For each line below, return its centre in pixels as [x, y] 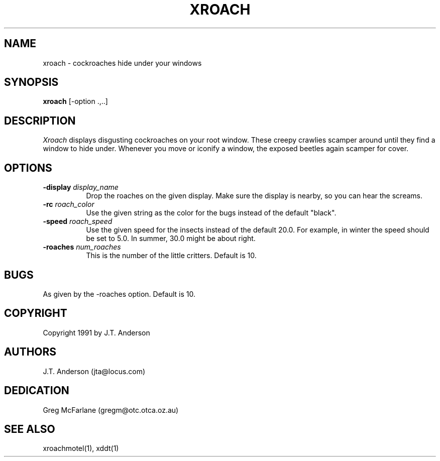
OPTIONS [28, 168]
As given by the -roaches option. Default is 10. [119, 294]
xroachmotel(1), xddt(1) [81, 448]
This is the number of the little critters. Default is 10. [171, 256]
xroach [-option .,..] [75, 101]
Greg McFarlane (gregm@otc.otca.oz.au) [111, 410]
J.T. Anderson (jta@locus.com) [94, 371]
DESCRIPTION [40, 121]
